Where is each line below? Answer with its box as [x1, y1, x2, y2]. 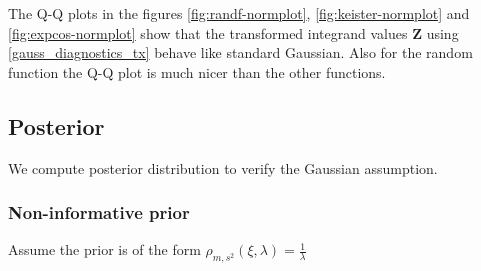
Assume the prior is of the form [8, 239, 201, 260]
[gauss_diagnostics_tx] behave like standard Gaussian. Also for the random [8, 42, 473, 63]
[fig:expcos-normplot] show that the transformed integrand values [8, 22, 408, 43]
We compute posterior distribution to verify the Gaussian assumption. [8, 157, 438, 178]
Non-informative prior [8, 200, 190, 225]
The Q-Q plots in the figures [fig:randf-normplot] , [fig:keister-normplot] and [8, 3, 470, 23]
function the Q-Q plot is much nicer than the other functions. [8, 61, 386, 82]
